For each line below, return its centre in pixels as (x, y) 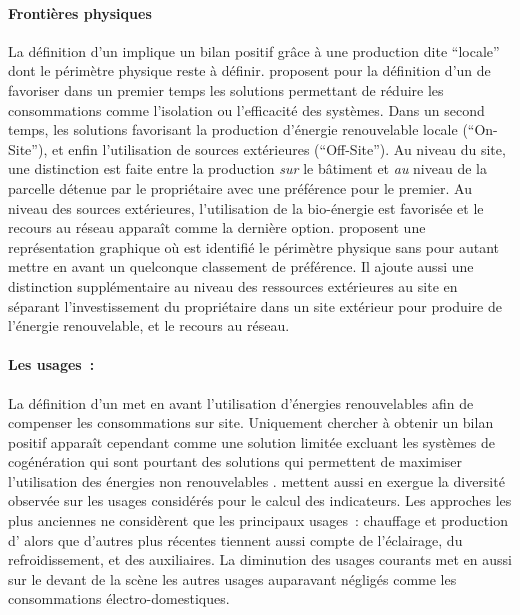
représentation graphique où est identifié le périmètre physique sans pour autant (254, 246)
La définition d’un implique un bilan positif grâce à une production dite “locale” (254, 50)
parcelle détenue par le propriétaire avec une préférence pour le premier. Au (240, 187)
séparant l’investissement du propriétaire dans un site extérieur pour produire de (255, 305)
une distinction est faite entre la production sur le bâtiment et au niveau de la (247, 168)
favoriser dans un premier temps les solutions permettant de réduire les (226, 89)
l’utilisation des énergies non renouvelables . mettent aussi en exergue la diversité (256, 480)
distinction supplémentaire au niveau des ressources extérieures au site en (233, 285)
